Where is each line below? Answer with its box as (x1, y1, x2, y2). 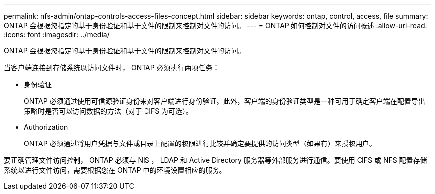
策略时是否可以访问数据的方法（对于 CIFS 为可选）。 (24, 107, 193, 115)
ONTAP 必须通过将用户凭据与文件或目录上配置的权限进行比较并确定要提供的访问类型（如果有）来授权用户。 (24, 139, 376, 147)
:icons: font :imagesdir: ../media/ (4, 30, 110, 39)
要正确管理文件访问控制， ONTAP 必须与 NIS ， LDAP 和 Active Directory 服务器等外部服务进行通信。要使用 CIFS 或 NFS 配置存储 (4, 156, 427, 164)
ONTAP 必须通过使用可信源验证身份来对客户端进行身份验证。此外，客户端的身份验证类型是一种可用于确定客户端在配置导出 (24, 97, 425, 105)
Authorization (24, 123, 68, 131)
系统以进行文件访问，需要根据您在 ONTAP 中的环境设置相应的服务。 (4, 166, 226, 174)
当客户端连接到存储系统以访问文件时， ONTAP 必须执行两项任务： (4, 63, 219, 72)
